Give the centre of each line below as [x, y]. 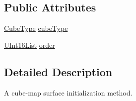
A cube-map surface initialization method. [68, 92]
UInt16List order [30, 45]
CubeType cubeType [36, 28]
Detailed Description [58, 71]
